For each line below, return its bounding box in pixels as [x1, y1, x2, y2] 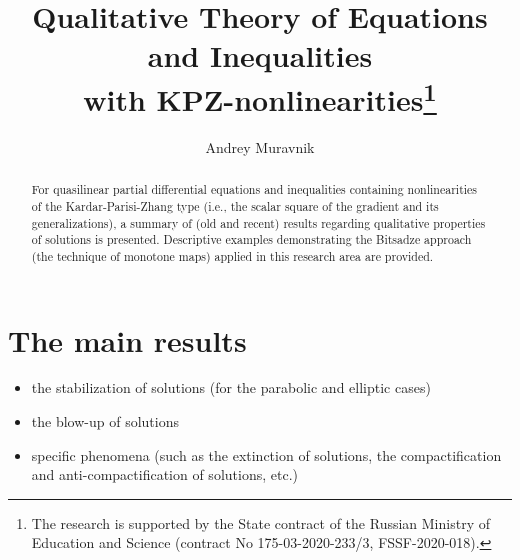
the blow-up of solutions [31, 411, 179, 432]
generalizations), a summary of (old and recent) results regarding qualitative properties [31, 214, 486, 231]
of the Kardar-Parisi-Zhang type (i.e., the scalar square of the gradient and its [31, 197, 439, 214]
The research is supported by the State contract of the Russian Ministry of [31, 512, 490, 533]
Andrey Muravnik [205, 136, 315, 157]
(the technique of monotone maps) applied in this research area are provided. [31, 247, 434, 264]
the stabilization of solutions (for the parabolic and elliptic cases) [31, 377, 431, 398]
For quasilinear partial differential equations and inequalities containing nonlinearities [31, 181, 478, 198]
